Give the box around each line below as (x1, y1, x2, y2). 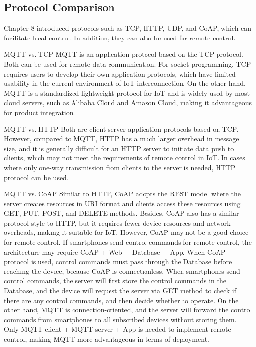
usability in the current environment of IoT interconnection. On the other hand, (4, 78, 246, 88)
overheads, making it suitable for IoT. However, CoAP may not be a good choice (4, 227, 249, 237)
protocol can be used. (4, 172, 69, 182)
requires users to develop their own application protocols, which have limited (4, 68, 236, 78)
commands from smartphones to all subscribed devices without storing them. (4, 314, 237, 324)
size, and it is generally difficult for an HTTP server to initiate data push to (4, 143, 234, 153)
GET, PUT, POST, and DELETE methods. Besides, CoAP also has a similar (4, 208, 239, 218)
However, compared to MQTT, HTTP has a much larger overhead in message (4, 133, 239, 144)
